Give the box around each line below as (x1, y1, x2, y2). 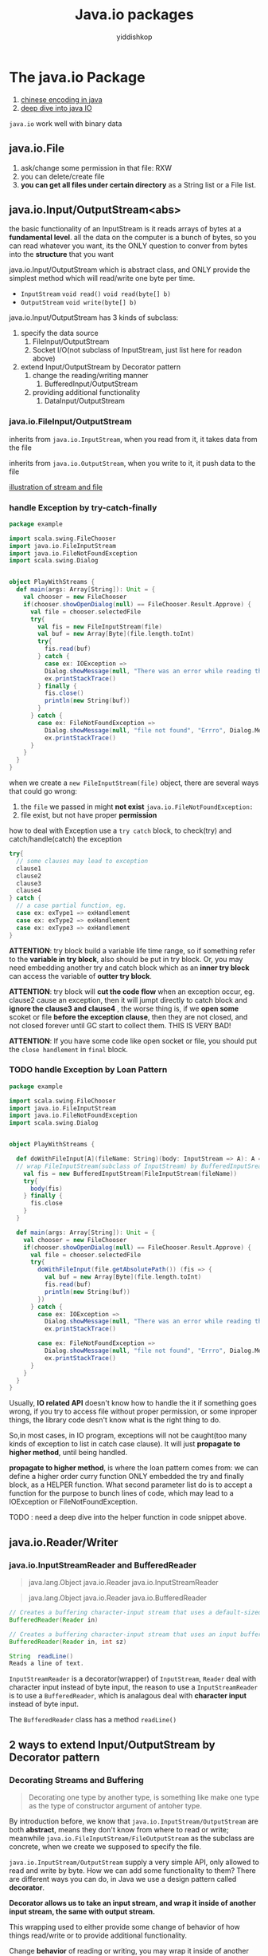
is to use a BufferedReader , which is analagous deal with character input (9, 1691, 247, 1701)
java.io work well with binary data (9, 118, 122, 128)
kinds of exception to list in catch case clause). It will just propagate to (9, 1439, 241, 1449)
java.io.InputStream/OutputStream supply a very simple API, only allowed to (9, 1857, 259, 1867)
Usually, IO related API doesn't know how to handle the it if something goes (9, 1398, 257, 1408)
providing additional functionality (32, 388, 141, 397)
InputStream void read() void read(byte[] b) (20, 290, 172, 298)
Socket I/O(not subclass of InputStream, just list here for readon (32, 345, 242, 355)
